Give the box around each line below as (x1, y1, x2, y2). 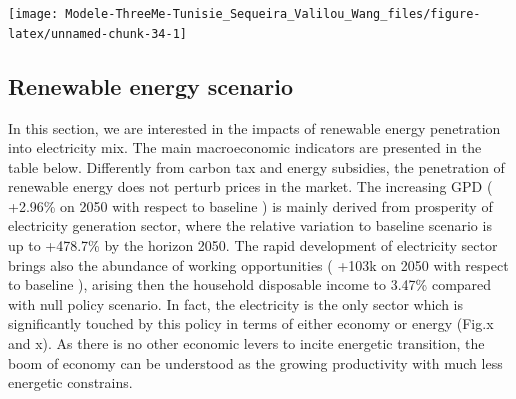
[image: (8, 7, 59, 21)
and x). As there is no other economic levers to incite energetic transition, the (8, 333, 485, 354)
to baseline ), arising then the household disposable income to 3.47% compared (8, 274, 492, 295)
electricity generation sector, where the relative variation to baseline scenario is (8, 215, 492, 236)
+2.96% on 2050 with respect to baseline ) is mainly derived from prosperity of (8, 195, 493, 216)
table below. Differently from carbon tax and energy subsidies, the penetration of (8, 156, 505, 177)
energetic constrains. (8, 372, 133, 393)
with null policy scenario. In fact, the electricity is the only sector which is (8, 293, 464, 314)
